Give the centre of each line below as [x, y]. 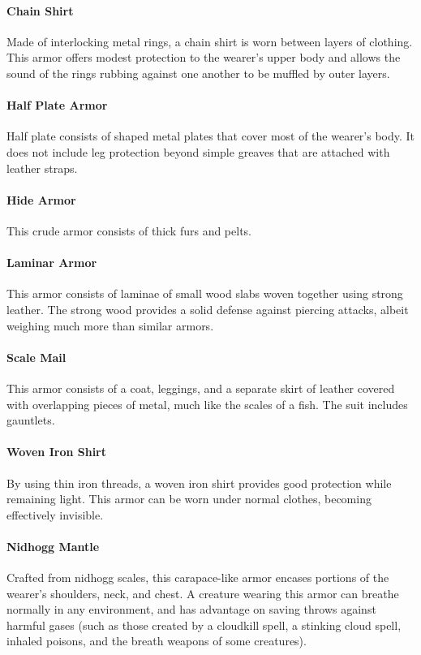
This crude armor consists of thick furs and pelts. [129, 230]
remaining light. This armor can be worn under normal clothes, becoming [189, 499]
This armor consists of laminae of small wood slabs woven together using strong [205, 293]
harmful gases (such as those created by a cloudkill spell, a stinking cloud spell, [204, 625]
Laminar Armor [52, 263]
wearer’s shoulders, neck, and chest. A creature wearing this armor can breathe [203, 593]
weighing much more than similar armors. [110, 325]
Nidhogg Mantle [53, 546]
